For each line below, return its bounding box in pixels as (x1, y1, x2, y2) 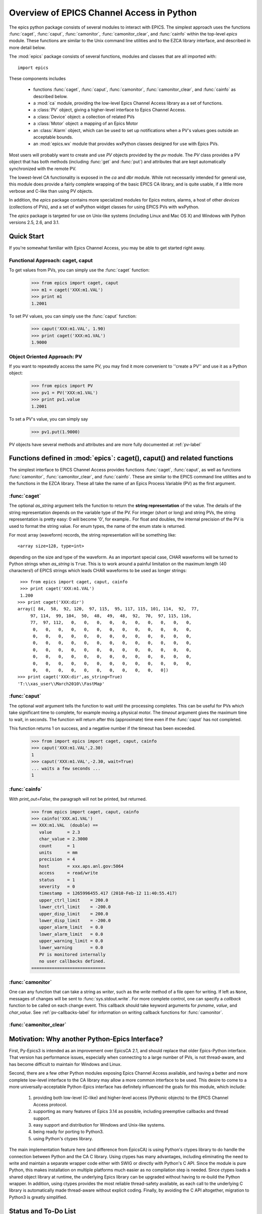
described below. (33, 93, 68, 99)
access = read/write (39, 870, 98, 876)
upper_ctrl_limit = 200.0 (39, 897, 109, 903)
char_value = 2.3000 (39, 836, 88, 842)
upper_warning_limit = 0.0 (39, 938, 103, 944)
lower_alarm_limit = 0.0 (39, 931, 103, 937)
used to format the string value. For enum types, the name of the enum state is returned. (9, 523, 186, 529)
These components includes (9, 75, 66, 81)
